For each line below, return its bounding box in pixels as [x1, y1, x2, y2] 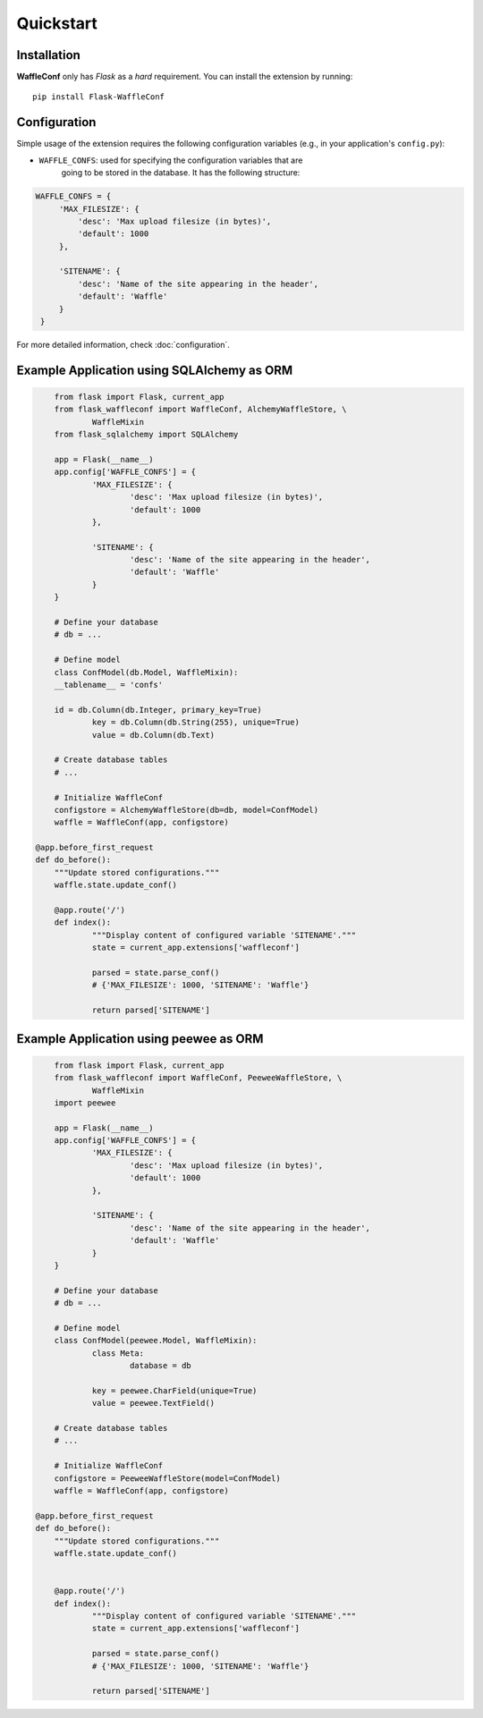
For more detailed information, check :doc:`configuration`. [16, 340, 230, 351]
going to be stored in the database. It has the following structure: [61, 167, 301, 178]
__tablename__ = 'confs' [54, 680, 164, 690]
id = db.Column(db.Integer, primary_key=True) [54, 705, 263, 715]
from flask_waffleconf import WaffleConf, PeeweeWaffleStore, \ [54, 1073, 343, 1083]
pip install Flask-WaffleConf [32, 92, 165, 102]
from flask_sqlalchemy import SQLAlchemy [54, 429, 239, 440]
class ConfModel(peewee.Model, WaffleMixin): [54, 1335, 258, 1346]
